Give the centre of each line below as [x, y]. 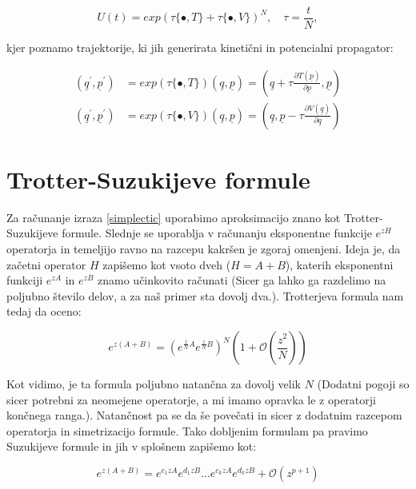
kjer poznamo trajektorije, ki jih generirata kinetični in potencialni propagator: [200, 48]
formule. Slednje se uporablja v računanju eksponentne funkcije [217, 233]
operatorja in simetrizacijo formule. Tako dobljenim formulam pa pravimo [187, 430]
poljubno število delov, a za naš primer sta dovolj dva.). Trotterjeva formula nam [205, 295]
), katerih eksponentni [339, 264]
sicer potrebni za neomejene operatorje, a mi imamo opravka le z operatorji [191, 399]
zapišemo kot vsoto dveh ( [167, 264]
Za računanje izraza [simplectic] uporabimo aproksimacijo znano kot [174, 217]
